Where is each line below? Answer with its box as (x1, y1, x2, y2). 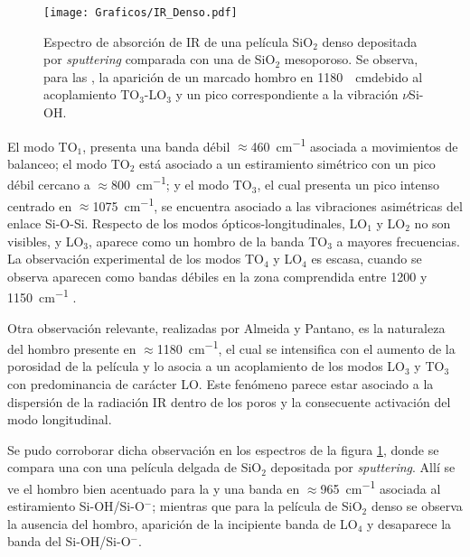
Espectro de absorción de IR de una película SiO (43, 32, 314, 51)
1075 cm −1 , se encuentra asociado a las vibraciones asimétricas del (92, 193, 463, 215)
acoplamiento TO (43, 85, 140, 104)
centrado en (7, 196, 72, 215)
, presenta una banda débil (82, 136, 230, 155)
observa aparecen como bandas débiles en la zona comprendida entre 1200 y (7, 266, 428, 285)
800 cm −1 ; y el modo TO (111, 172, 252, 194)
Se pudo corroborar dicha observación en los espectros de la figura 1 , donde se (7, 440, 439, 459)
